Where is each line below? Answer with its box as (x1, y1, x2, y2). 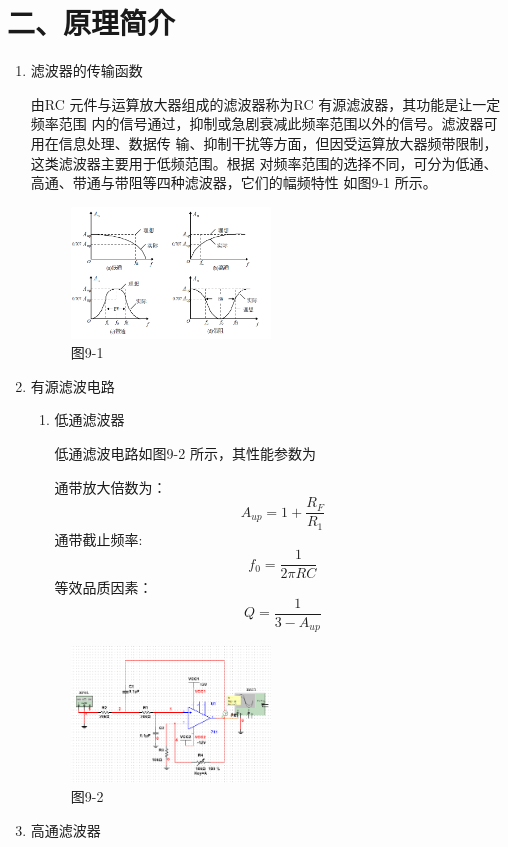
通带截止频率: (54, 528, 143, 549)
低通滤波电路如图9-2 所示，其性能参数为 (54, 443, 316, 463)
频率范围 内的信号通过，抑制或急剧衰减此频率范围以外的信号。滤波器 (30, 113, 484, 134)
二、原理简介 (7, 2, 176, 43)
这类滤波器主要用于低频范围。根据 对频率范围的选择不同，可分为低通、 (30, 152, 498, 173)
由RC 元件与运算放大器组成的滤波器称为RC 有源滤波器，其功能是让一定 (30, 93, 501, 114)
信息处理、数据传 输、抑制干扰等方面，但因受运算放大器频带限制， (58, 132, 498, 153)
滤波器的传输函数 (30, 60, 143, 81)
